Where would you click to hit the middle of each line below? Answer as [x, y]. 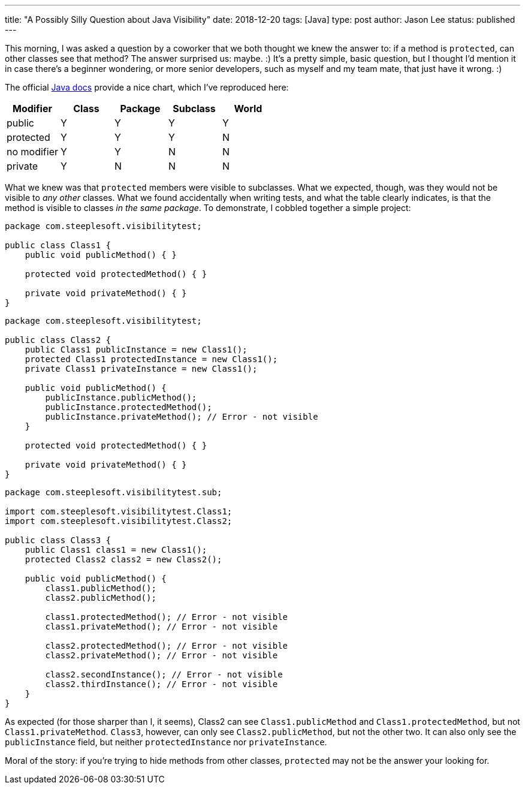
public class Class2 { [58, 340]
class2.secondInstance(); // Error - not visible [164, 674]
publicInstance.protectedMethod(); [129, 407]
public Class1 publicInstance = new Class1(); [136, 350]
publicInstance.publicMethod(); [121, 397]
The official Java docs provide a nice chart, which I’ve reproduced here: [147, 87]
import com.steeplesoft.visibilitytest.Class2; [119, 521]
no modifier [32, 152]
